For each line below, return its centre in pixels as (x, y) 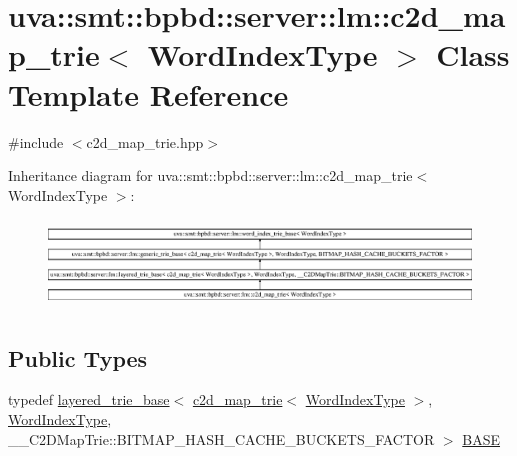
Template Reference (148, 93)
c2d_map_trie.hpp (145, 141)
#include (36, 141)
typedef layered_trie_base (89, 399)
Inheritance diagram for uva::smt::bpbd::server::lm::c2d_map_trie (210, 175)
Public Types (78, 357)
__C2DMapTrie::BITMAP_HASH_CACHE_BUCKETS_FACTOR (221, 438)
